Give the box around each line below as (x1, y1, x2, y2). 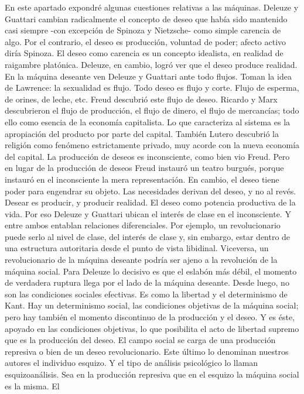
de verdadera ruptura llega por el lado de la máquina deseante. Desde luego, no (5, 276, 289, 289)
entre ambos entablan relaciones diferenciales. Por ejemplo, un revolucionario (5, 219, 281, 231)
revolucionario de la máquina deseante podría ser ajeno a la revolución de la (5, 253, 278, 266)
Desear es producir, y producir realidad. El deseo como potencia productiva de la (5, 196, 296, 208)
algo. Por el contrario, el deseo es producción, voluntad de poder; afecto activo (5, 35, 286, 47)
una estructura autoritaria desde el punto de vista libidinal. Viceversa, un (5, 242, 269, 254)
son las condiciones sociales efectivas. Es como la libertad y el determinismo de (5, 287, 288, 300)
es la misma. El (5, 379, 60, 392)
